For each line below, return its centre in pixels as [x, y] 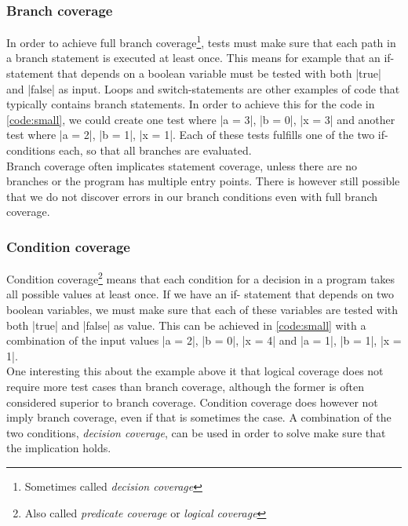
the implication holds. [59, 448]
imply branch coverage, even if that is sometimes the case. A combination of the [199, 417]
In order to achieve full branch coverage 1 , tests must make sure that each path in [201, 41]
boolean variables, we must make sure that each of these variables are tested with [202, 310]
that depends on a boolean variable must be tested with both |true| [219, 73]
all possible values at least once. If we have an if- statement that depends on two [200, 294]
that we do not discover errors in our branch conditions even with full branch [192, 196]
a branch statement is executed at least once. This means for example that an [193, 58]
